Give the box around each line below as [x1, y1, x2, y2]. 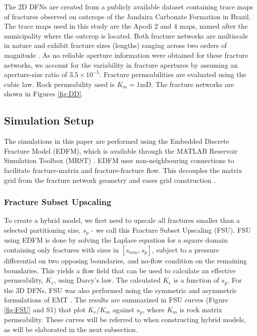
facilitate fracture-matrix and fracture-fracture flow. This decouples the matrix [4, 165, 242, 175]
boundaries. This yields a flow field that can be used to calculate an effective [4, 265, 236, 275]
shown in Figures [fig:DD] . [4, 88, 84, 99]
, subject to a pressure [152, 244, 219, 254]
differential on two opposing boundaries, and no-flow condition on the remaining [4, 255, 247, 265]
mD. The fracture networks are [140, 79, 234, 89]
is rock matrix [179, 304, 222, 314]
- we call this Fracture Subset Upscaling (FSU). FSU [91, 224, 251, 235]
